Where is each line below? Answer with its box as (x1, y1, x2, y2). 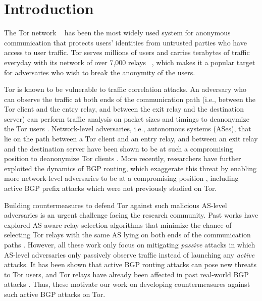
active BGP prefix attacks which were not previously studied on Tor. (4, 183, 217, 193)
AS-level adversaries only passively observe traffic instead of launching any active (4, 249, 255, 260)
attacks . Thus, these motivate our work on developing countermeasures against (4, 279, 250, 289)
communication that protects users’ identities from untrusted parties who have (4, 37, 247, 47)
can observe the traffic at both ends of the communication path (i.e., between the (4, 93, 255, 104)
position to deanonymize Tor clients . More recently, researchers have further (4, 153, 241, 164)
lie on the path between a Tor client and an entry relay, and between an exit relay (4, 133, 258, 144)
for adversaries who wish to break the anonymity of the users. (4, 67, 195, 77)
